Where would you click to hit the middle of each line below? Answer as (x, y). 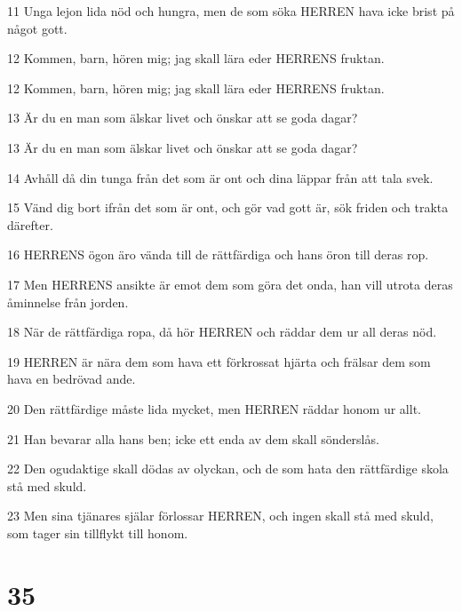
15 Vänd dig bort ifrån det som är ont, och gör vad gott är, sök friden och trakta (228, 207)
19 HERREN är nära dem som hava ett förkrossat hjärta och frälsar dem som (219, 361)
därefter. (30, 224)
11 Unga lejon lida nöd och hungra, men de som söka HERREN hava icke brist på (231, 11)
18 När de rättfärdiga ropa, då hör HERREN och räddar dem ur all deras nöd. (222, 332)
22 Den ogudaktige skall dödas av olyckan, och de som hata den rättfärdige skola (228, 469)
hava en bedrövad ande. (72, 379)
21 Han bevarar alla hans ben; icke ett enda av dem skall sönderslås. (193, 438)
